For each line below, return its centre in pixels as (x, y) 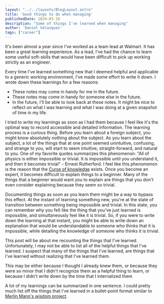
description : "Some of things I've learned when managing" (67, 23)
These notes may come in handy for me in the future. (66, 92)
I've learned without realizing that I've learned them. (58, 256)
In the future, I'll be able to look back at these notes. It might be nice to (83, 102)
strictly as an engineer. (28, 62)
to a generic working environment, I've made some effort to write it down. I (81, 77)
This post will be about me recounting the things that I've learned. (71, 241)
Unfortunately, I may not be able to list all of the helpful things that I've (76, 246)
